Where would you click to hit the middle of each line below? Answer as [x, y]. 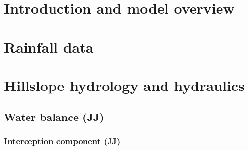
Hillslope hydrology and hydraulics [124, 85]
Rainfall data [49, 46]
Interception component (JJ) [62, 140]
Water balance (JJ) [54, 116]
